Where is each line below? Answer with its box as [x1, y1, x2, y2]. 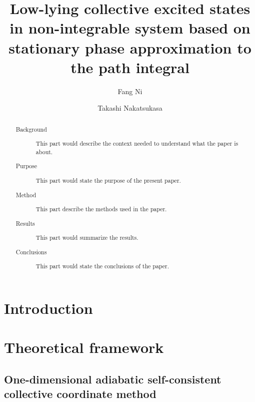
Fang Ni [117, 86, 142, 96]
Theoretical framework [4, 337, 164, 357]
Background [15, 125, 47, 133]
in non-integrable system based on [9, 18, 250, 38]
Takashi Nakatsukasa [97, 103, 162, 113]
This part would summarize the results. [35, 233, 138, 242]
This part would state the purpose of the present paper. [35, 176, 181, 184]
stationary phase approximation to [8, 37, 251, 58]
